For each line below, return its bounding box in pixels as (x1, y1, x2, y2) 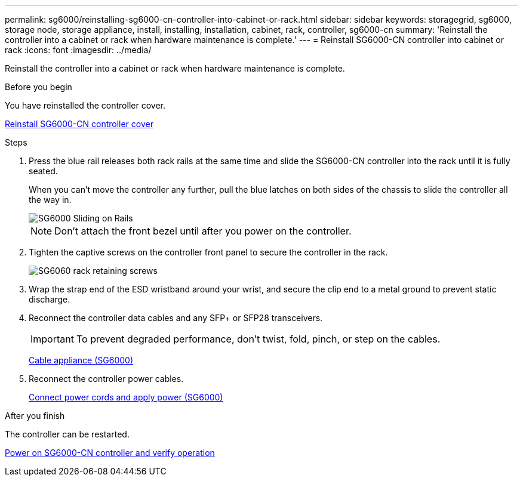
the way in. (29, 195, 72, 205)
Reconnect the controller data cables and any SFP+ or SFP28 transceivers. (29, 313, 323, 323)
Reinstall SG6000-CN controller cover (5, 119, 153, 129)
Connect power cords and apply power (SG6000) (29, 392, 223, 402)
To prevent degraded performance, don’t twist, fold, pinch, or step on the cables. (76, 333, 441, 345)
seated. (29, 166, 58, 176)
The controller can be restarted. (5, 429, 130, 439)
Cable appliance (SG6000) (29, 355, 133, 365)
